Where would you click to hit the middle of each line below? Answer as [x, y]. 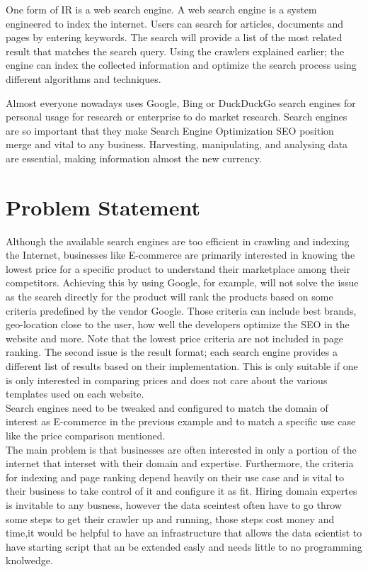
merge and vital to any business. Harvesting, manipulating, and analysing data [177, 144]
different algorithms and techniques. [84, 78]
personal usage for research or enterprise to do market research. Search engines [177, 117]
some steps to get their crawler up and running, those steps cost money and [170, 518]
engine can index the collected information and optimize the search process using [181, 65]
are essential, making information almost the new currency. [134, 158]
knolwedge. [29, 560]
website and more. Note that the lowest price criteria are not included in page [175, 338]
